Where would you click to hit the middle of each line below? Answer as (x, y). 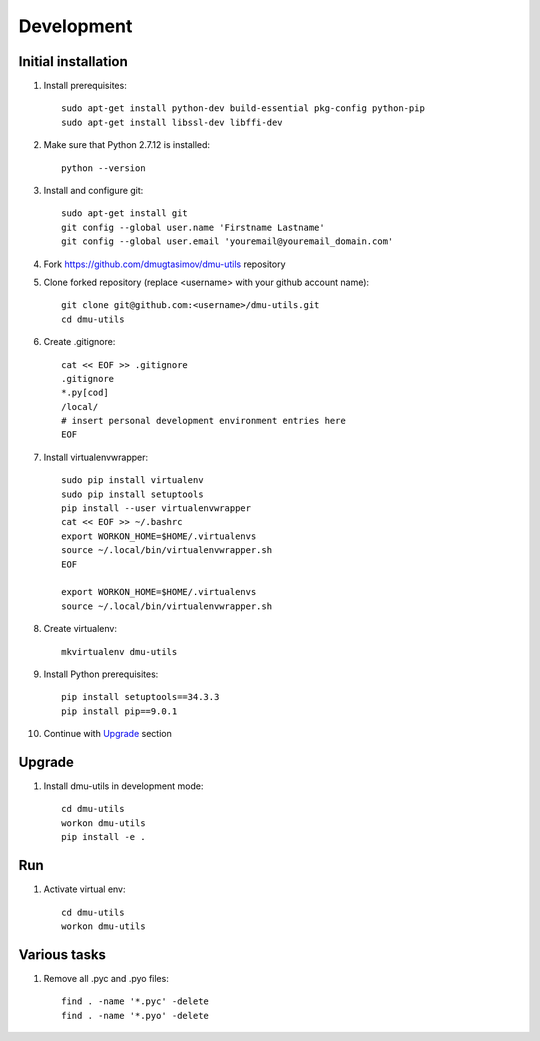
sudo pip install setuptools (132, 494)
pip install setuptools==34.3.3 (140, 697)
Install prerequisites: (85, 86)
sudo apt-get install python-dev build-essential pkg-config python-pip (243, 108)
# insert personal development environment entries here (204, 421)
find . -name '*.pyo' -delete (135, 1015)
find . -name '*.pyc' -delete (135, 1001)
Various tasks (62, 954)
